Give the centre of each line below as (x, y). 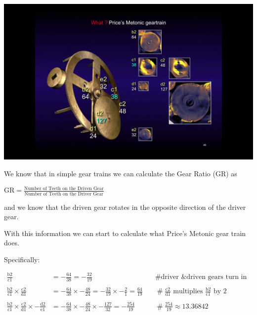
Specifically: (22, 259)
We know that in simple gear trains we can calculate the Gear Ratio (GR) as (121, 173)
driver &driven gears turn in (204, 277)
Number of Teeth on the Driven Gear (64, 188)
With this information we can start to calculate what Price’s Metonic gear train (125, 233)
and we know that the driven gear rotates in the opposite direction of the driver (125, 207)
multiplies (188, 292)
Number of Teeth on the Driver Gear (64, 194)
